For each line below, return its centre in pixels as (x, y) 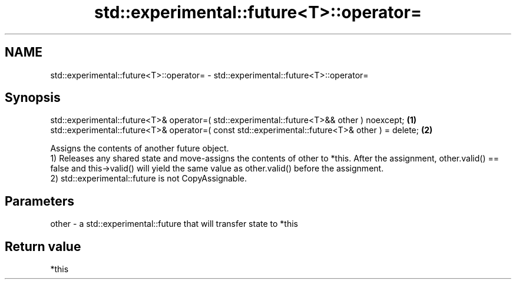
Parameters (39, 201)
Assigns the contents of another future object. (140, 148)
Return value (43, 246)
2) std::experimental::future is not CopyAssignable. (149, 179)
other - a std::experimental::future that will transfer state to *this (174, 224)
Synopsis (33, 98)
